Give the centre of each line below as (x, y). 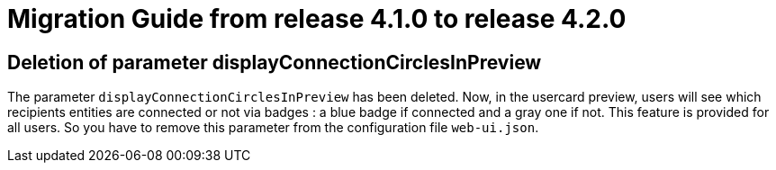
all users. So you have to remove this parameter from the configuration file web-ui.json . (273, 128)
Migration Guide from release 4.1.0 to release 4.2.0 (317, 19)
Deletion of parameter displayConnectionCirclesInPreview (275, 62)
